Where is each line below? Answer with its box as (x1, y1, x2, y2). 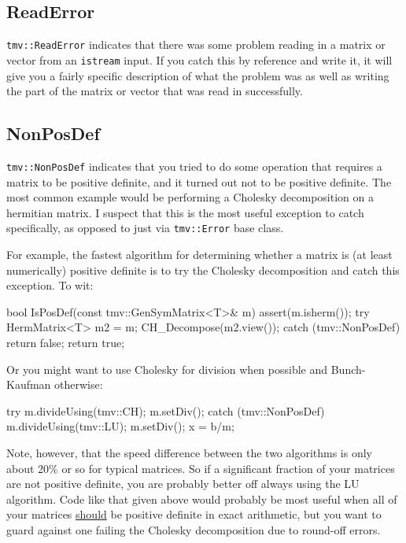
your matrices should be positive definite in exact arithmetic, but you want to (6, 506, 382, 523)
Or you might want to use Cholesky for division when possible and (6, 360, 328, 377)
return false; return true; (6, 334, 125, 350)
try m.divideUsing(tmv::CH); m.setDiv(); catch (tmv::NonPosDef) (6, 402, 325, 419)
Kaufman (6, 376, 51, 393)
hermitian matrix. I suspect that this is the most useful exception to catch (6, 204, 364, 220)
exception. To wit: (6, 277, 94, 294)
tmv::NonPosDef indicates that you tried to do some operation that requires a (6, 157, 382, 174)
